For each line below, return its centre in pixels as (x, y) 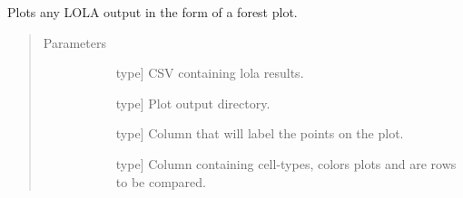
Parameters (74, 42)
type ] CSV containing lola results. (210, 73)
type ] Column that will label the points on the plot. (260, 133)
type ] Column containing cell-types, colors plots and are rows (286, 163)
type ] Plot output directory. (193, 103)
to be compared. (161, 181)
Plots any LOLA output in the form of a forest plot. (153, 12)
